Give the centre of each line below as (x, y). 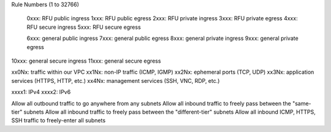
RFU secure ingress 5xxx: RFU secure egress (84, 27)
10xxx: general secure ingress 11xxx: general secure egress (86, 61)
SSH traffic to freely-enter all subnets (59, 120)
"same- (302, 103)
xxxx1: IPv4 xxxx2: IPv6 (41, 92)
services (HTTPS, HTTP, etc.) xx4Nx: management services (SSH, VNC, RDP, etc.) (116, 80)
